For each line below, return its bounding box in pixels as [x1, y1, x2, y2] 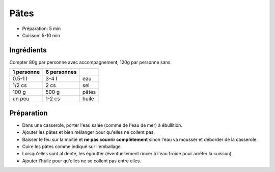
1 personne [12, 69, 40, 76]
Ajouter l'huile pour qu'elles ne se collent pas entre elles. [22, 158, 141, 164]
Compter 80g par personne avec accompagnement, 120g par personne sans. [9, 59, 172, 65]
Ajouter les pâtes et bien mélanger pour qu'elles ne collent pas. [22, 129, 155, 135]
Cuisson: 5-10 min [22, 32, 61, 38]
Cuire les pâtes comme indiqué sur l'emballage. [22, 143, 122, 150]
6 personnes [45, 69, 77, 76]
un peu [12, 95, 30, 102]
